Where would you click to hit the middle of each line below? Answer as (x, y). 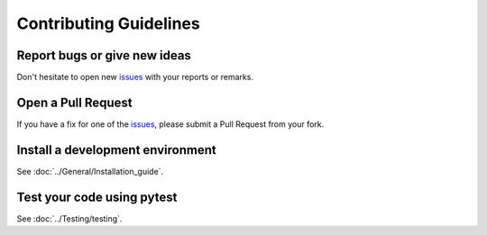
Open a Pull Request (74, 102)
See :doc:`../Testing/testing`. (69, 218)
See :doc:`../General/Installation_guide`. (90, 171)
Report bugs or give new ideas (104, 55)
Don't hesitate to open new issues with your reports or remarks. (135, 77)
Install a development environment (116, 150)
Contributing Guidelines (108, 23)
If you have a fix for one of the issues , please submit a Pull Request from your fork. (170, 124)
